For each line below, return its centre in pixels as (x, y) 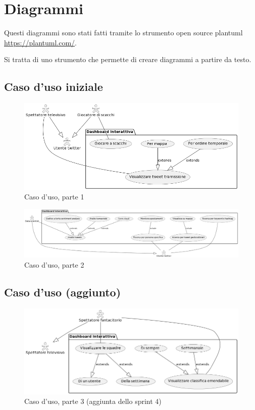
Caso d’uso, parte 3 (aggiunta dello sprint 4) (93, 401)
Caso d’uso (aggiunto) (63, 292)
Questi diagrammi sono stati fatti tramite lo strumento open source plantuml (123, 33)
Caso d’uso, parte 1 (54, 197)
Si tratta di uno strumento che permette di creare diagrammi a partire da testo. (128, 59)
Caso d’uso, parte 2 (54, 264)
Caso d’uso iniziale (54, 87)
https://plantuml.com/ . (41, 42)
